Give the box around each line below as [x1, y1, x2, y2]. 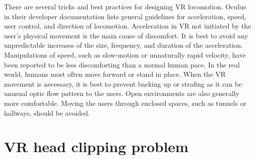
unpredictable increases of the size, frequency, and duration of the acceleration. [4, 40, 243, 50]
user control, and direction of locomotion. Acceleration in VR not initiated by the [4, 21, 251, 31]
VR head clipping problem [4, 136, 189, 157]
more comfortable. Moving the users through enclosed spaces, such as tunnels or [4, 97, 247, 108]
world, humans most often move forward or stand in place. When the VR [4, 69, 226, 79]
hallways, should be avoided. [4, 107, 90, 118]
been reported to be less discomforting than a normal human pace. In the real [4, 59, 240, 69]
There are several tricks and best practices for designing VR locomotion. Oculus [4, 1, 247, 11]
